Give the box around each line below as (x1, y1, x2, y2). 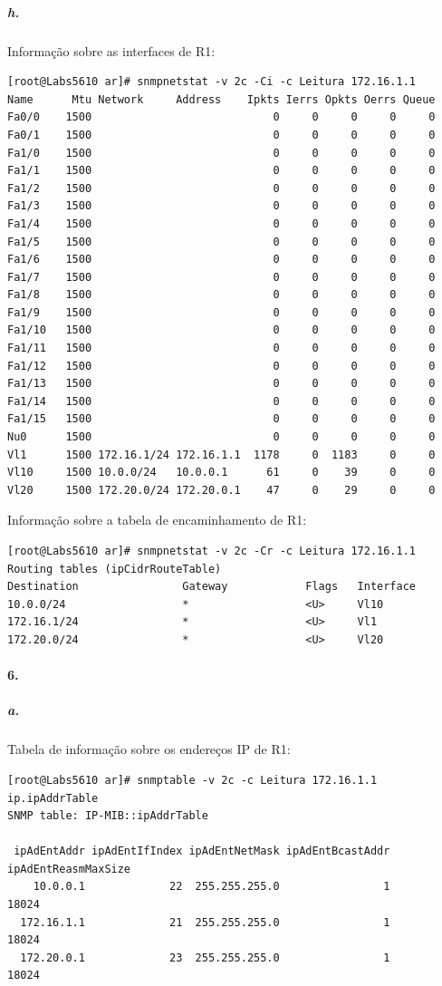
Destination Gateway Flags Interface (7, 580, 417, 594)
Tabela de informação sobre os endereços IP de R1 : (7, 739, 291, 759)
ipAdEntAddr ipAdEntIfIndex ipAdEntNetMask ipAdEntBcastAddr (14, 845, 390, 858)
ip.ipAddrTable (7, 791, 99, 805)
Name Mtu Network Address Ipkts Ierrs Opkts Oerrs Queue (7, 92, 436, 106)
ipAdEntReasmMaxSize (7, 862, 131, 875)
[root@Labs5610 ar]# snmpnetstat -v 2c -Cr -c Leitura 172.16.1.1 (7, 545, 417, 557)
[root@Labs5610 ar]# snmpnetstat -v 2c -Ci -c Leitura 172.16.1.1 (7, 75, 417, 89)
